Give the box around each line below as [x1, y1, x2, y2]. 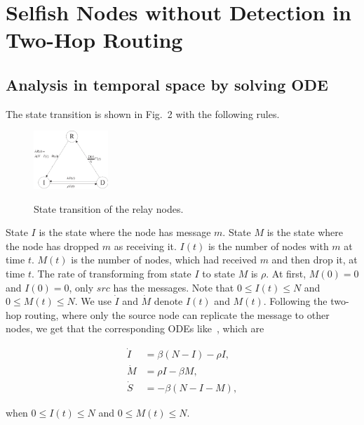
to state [202, 266, 236, 280]
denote [154, 294, 183, 308]
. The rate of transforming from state [31, 266, 191, 280]
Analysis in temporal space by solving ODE [6, 73, 328, 95]
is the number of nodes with [208, 238, 329, 253]
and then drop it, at [271, 252, 358, 267]
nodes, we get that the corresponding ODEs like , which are [6, 321, 264, 336]
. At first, [266, 266, 306, 280]
